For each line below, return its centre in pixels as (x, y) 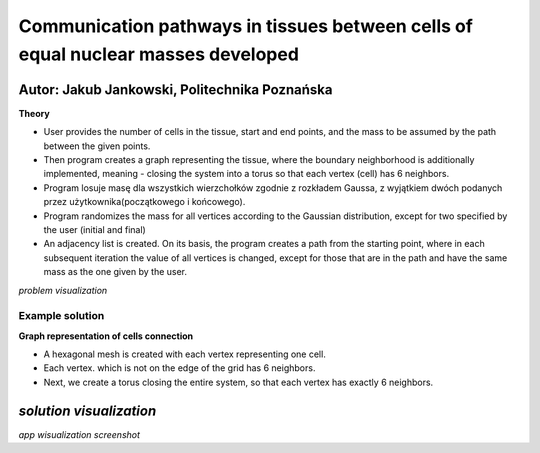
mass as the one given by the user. (115, 272)
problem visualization (63, 290)
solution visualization (87, 410)
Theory (34, 113)
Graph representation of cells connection (106, 336)
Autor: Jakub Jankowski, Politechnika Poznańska (175, 89)
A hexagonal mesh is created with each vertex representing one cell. (185, 354)
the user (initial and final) (95, 229)
